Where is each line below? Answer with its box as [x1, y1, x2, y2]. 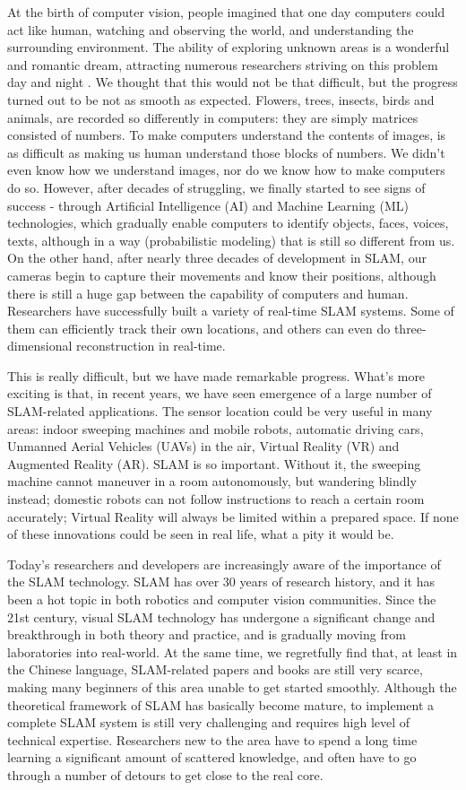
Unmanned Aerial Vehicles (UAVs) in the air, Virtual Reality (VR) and [7, 437, 400, 456]
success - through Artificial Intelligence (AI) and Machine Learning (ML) [7, 195, 409, 214]
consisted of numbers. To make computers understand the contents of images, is [7, 126, 446, 144]
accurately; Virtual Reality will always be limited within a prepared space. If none [7, 507, 459, 525]
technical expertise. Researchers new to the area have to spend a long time [7, 730, 418, 749]
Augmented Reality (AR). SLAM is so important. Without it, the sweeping [7, 454, 421, 473]
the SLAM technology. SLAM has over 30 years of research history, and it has [7, 572, 435, 591]
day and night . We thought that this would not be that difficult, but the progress [7, 73, 458, 91]
